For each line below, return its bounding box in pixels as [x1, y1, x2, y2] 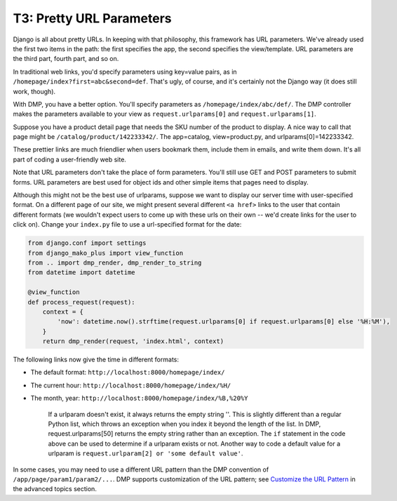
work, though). [13, 87, 56, 95]
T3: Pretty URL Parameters [13, 11, 172, 26]
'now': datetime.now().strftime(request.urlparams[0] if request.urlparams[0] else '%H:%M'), [57, 318, 391, 326]
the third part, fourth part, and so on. [13, 55, 119, 63]
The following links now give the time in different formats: [13, 355, 179, 364]
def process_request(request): [27, 298, 136, 306]
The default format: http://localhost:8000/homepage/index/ [30, 368, 225, 377]
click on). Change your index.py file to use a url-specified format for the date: [13, 220, 242, 229]
